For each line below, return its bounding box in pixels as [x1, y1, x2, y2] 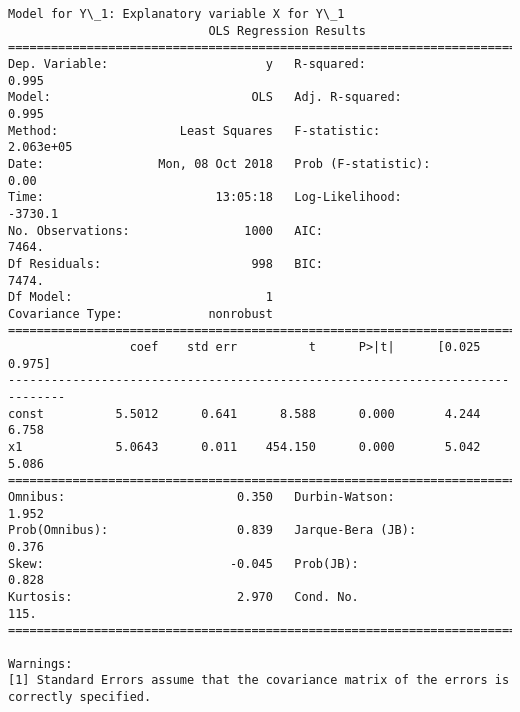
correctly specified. [8, 689, 152, 704]
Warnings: [8, 656, 73, 671]
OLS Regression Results [208, 23, 366, 38]
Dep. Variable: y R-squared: [8, 56, 366, 71]
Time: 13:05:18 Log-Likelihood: [8, 190, 402, 205]
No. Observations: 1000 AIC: [8, 223, 323, 238]
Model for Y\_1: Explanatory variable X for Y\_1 [8, 7, 345, 21]
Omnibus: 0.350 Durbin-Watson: [8, 490, 395, 505]
